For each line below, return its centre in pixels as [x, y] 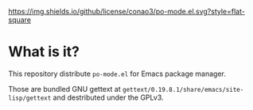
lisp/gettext [30, 98]
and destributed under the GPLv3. [108, 97]
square [20, 20]
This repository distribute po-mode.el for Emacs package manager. [117, 74]
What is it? [44, 52]
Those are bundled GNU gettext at [64, 89]
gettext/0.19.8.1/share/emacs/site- [183, 89]
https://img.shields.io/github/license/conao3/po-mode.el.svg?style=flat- [127, 11]
